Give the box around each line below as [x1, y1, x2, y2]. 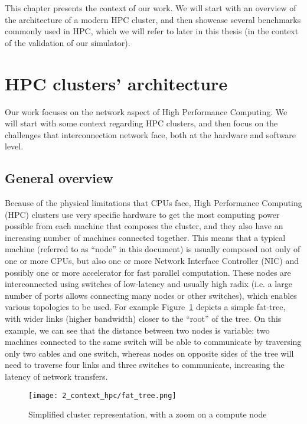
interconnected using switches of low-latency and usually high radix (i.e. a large [5, 278, 292, 290]
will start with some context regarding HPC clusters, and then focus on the [5, 117, 278, 129]
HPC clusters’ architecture [5, 71, 228, 95]
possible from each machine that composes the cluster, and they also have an [5, 220, 283, 232]
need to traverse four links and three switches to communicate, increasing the [5, 358, 285, 371]
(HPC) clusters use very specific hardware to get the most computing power [5, 208, 280, 220]
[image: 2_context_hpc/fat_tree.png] [28, 391, 177, 400]
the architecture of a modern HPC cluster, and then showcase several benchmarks [5, 13, 301, 25]
